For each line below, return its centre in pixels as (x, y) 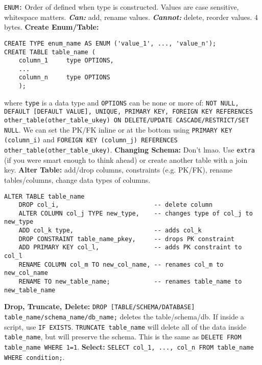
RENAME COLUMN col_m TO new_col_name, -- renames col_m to (121, 264)
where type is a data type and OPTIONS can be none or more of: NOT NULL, (122, 102)
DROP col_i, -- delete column (116, 205)
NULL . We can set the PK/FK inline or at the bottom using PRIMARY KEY (118, 129)
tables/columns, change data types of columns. (77, 179)
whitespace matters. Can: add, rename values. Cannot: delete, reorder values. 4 (131, 17)
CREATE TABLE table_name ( (50, 52)
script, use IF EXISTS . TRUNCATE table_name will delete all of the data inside (125, 326)
